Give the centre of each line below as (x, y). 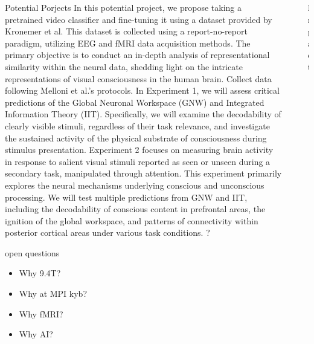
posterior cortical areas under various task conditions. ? (107, 232)
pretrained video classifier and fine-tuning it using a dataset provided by (139, 19)
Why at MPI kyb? (53, 294)
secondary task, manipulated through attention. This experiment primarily (143, 173)
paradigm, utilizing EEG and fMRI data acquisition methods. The (128, 43)
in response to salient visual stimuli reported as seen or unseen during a (138, 161)
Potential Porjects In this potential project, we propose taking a (123, 7)
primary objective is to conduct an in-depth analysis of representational (137, 55)
